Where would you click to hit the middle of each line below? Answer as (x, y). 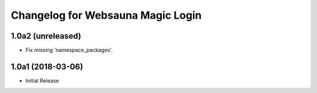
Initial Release (42, 80)
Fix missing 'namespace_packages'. (69, 50)
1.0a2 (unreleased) (46, 36)
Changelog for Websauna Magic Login (106, 15)
